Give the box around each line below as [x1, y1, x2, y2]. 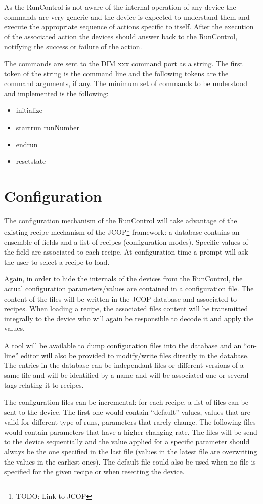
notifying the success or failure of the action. [4, 41, 142, 52]
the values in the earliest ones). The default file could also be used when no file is [4, 456, 256, 467]
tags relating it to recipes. [4, 380, 84, 390]
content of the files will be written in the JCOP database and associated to [4, 293, 237, 304]
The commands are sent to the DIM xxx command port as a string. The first [4, 58, 243, 68]
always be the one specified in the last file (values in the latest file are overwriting [4, 446, 257, 456]
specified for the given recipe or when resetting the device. [4, 466, 185, 477]
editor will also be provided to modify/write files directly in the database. [21, 350, 249, 360]
